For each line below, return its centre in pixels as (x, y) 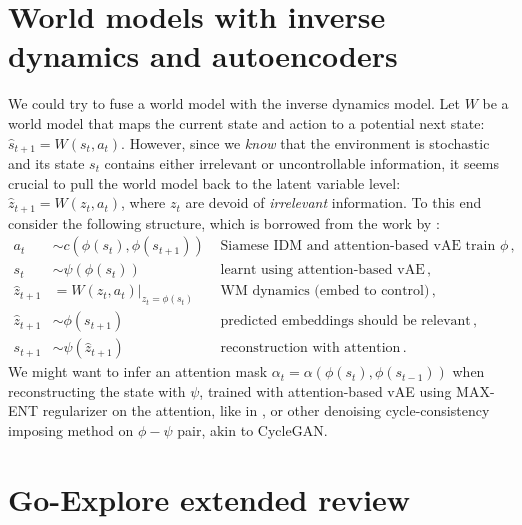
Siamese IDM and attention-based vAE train (358, 246)
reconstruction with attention (310, 348)
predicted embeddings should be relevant (345, 321)
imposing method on (71, 429)
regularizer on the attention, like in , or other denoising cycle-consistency (266, 410)
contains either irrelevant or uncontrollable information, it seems (302, 162)
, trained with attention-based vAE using (325, 390)
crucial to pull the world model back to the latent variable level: (204, 182)
